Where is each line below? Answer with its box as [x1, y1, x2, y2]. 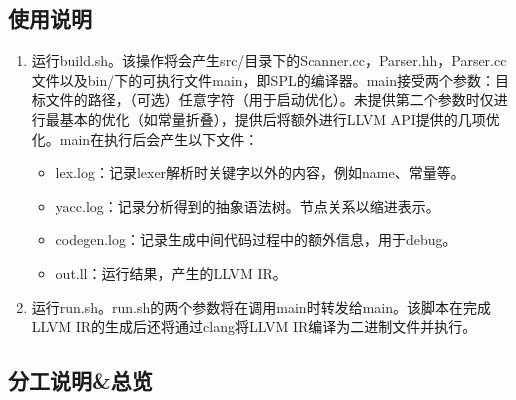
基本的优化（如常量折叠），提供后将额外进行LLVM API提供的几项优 [59, 108, 500, 129]
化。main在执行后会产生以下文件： [31, 128, 259, 149]
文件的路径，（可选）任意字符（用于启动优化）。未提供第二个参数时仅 [45, 89, 494, 110]
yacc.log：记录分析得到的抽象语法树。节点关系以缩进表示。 [55, 195, 440, 216]
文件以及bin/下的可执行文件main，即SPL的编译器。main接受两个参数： [31, 69, 495, 90]
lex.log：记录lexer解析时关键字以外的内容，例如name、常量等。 [55, 162, 465, 183]
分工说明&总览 [8, 365, 153, 396]
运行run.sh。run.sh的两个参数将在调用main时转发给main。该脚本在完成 [31, 296, 491, 317]
